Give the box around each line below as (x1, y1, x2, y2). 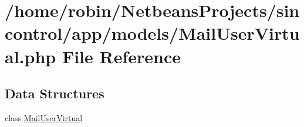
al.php (5, 44, 56, 68)
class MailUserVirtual (5, 111, 83, 123)
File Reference (62, 44, 181, 68)
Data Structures (5, 84, 104, 102)
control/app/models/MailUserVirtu (5, 21, 300, 45)
